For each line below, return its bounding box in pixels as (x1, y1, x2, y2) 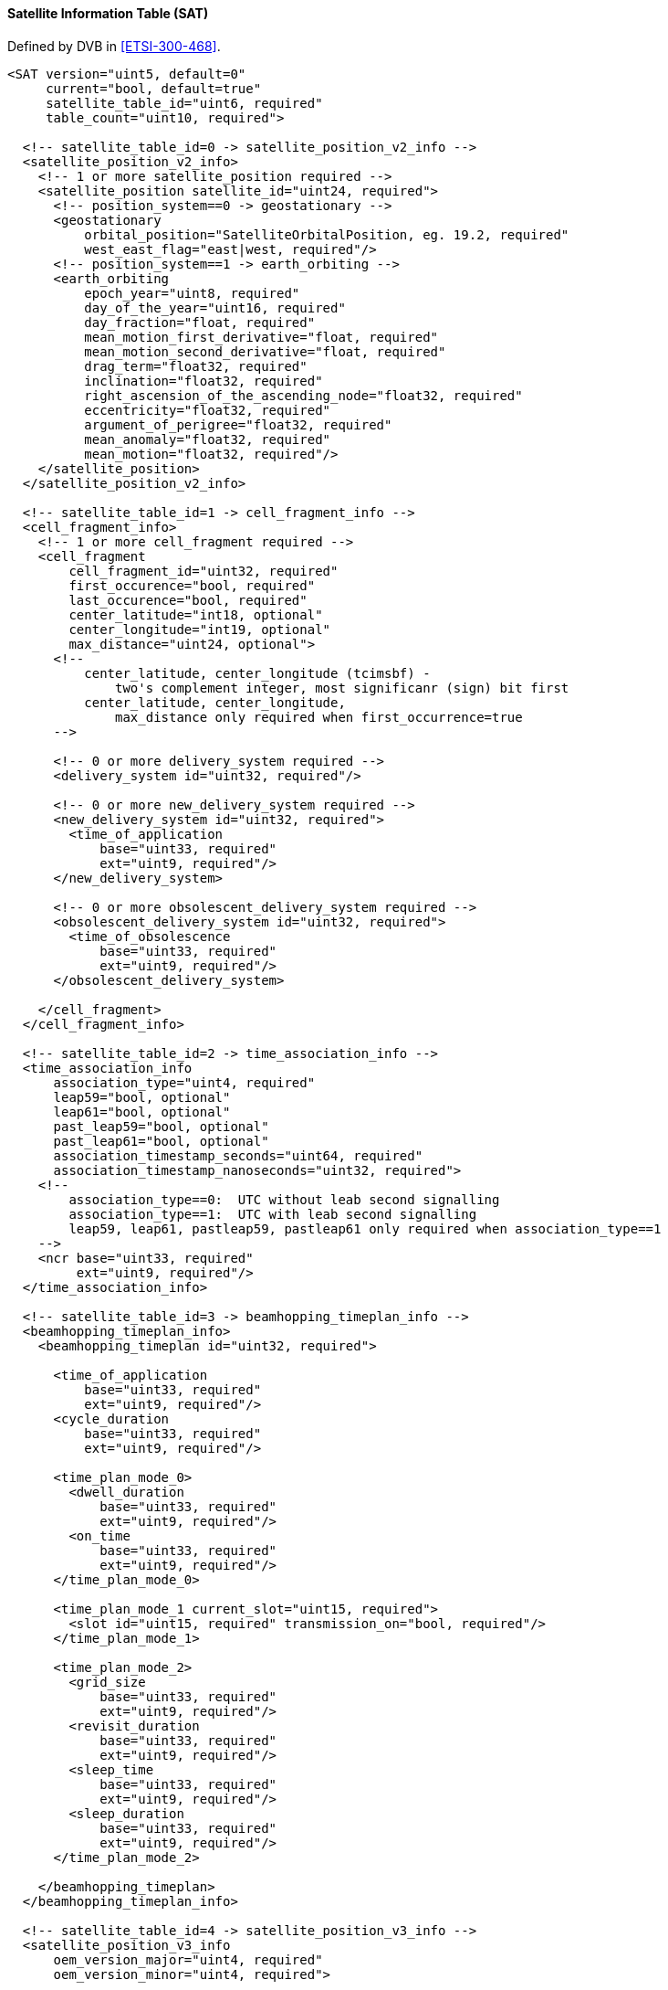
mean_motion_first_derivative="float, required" (84, 329, 439, 344)
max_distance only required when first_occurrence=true (115, 709, 523, 725)
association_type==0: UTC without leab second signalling (68, 1191, 500, 1207)
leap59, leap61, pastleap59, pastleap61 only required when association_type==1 (68, 1221, 662, 1236)
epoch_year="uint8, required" (84, 285, 300, 301)
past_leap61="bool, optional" (53, 1133, 269, 1148)
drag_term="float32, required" (84, 358, 308, 374)
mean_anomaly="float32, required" (84, 431, 331, 447)
